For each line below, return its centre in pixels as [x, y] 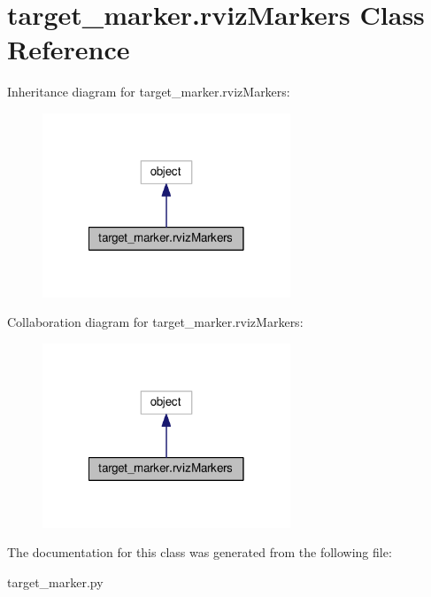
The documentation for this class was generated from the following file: [200, 552]
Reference [69, 49]
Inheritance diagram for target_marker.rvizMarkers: [149, 92]
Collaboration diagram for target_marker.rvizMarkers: [155, 322]
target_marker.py [55, 581]
